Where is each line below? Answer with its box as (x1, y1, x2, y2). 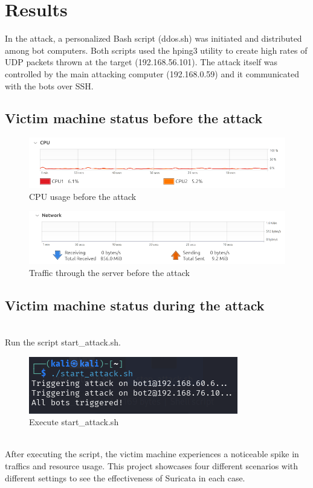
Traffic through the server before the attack (29, 266, 190, 278)
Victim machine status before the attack (5, 109, 263, 127)
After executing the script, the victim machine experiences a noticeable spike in (5, 448, 299, 460)
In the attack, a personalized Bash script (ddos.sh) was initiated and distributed (5, 32, 302, 45)
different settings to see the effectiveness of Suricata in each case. (5, 471, 245, 484)
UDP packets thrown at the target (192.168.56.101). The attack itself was (5, 56, 277, 68)
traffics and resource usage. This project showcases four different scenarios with (5, 459, 298, 472)
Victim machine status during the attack (5, 295, 265, 314)
